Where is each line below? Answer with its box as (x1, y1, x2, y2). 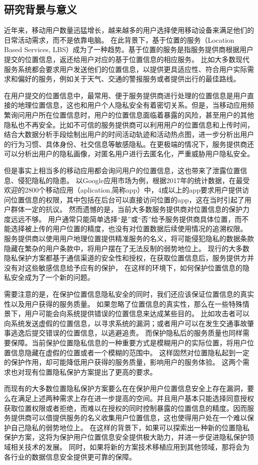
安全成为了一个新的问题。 (10, 272, 94, 282)
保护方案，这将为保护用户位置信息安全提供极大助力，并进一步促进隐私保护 (4, 432, 247, 442)
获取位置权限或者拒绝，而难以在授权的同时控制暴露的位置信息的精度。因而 (4, 402, 247, 413)
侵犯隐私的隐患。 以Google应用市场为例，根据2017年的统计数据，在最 (17, 175, 243, 185)
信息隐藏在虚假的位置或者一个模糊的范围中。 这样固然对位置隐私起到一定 (10, 347, 250, 357)
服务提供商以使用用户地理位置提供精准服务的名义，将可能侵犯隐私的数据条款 (4, 233, 254, 244)
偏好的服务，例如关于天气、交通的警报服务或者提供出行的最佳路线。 (17, 73, 240, 84)
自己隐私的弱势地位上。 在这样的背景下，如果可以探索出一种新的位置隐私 (10, 422, 250, 432)
